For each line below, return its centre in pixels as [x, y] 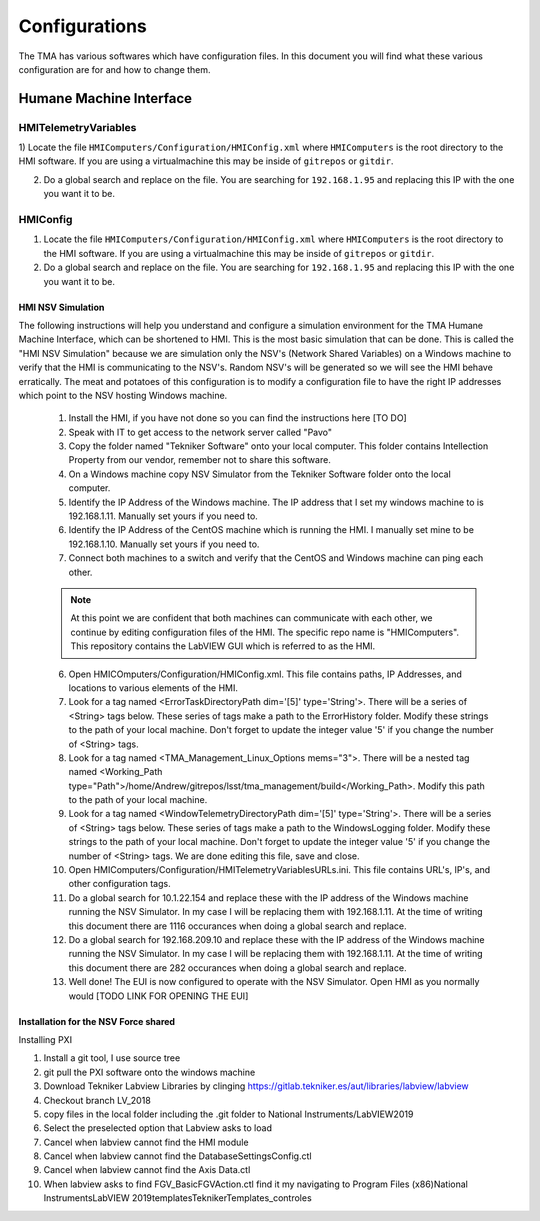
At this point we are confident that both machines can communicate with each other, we [252, 618]
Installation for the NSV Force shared [96, 1021]
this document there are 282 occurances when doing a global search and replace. [237, 967]
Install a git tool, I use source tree [112, 1058]
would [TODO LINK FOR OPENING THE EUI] [158, 996]
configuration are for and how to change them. [114, 69]
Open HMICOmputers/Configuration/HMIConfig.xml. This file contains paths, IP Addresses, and [265, 674]
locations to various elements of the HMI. [153, 687]
